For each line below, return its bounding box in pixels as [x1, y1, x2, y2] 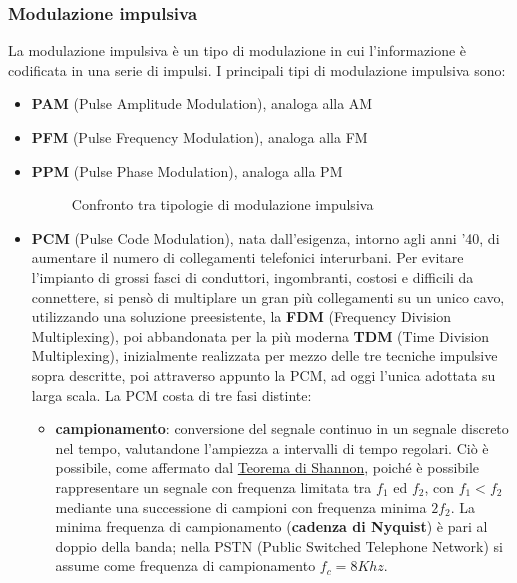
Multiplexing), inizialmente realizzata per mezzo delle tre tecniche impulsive [31, 345, 498, 366]
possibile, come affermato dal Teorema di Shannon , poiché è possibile [55, 457, 480, 478]
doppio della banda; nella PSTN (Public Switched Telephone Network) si [55, 535, 503, 556]
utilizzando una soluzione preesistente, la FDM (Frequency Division [31, 306, 452, 327]
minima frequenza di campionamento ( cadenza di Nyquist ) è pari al [55, 516, 488, 537]
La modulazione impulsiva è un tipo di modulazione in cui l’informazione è [8, 40, 467, 61]
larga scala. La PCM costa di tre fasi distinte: [31, 384, 312, 405]
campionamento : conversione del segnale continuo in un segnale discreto [55, 418, 509, 439]
